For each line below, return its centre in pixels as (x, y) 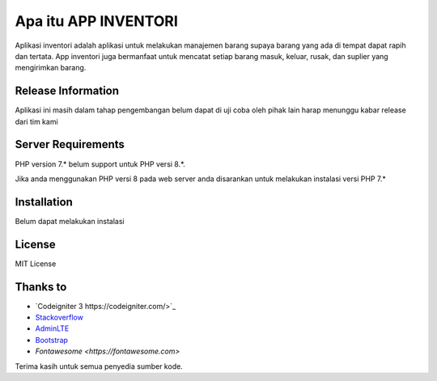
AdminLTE (52, 328)
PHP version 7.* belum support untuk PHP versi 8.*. (100, 164)
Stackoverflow (59, 317)
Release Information (67, 91)
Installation (44, 202)
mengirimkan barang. (51, 68)
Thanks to (41, 287)
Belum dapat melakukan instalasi (70, 221)
